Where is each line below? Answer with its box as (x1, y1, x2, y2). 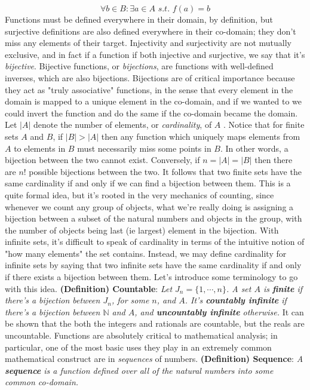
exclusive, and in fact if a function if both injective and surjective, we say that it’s (5, 48, 305, 60)
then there (254, 153, 293, 166)
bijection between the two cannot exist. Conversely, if (5, 153, 200, 166)
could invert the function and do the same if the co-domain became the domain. (5, 106, 298, 119)
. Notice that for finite (223, 118, 305, 131)
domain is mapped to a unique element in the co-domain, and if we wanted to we (5, 95, 302, 108)
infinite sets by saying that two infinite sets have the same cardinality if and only (5, 259, 302, 271)
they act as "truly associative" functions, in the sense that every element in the (5, 83, 293, 96)
